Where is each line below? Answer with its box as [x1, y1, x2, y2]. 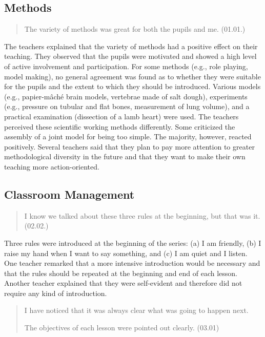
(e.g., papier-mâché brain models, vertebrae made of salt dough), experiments [4, 91, 248, 101]
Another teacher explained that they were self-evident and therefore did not [4, 278, 242, 288]
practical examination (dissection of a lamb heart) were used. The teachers [4, 111, 239, 121]
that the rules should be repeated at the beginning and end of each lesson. [4, 267, 238, 278]
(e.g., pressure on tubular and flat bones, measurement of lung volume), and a [4, 101, 250, 112]
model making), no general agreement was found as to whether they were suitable [4, 71, 261, 81]
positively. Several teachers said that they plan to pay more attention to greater [4, 141, 255, 152]
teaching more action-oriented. [4, 161, 99, 172]
